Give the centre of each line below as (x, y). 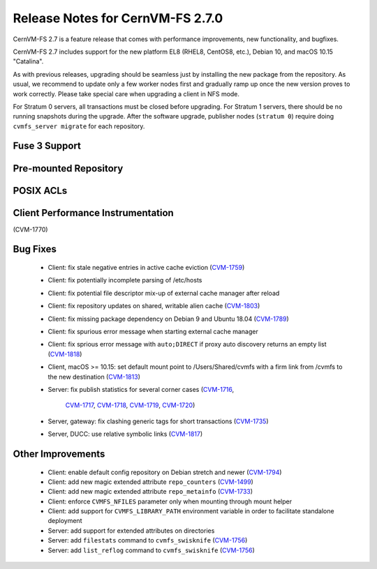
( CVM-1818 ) (65, 354)
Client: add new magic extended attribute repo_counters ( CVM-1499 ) (151, 482)
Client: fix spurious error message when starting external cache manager (153, 331)
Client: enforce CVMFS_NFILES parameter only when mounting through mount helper (170, 501)
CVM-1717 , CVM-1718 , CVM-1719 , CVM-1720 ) (130, 405)
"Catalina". (28, 61)
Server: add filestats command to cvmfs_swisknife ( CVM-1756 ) (148, 540)
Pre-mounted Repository (68, 168)
